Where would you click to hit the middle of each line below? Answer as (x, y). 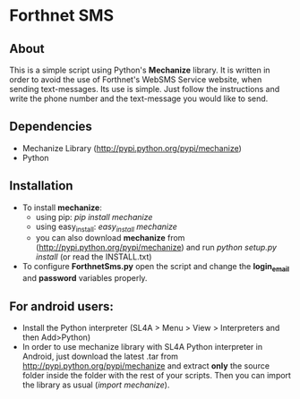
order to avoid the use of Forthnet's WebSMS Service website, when (136, 80)
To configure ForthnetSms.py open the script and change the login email (155, 267)
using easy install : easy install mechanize (106, 227)
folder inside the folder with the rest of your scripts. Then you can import (156, 376)
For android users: (62, 306)
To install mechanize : (62, 208)
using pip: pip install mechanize (94, 216)
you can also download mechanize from (110, 238)
